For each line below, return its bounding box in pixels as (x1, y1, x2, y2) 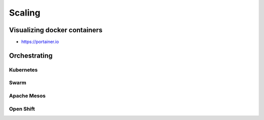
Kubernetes (9, 66, 38, 73)
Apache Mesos (9, 92, 46, 99)
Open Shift (9, 105, 35, 112)
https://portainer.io (21, 39, 59, 45)
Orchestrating (9, 51, 53, 60)
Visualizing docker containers (9, 26, 103, 34)
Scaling (9, 7, 41, 18)
